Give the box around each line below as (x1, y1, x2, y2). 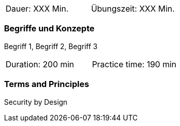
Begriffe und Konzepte (4, 23, 95, 34)
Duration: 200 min (6, 59, 75, 69)
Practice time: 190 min (92, 59, 176, 69)
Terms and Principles (4, 79, 89, 90)
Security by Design (4, 97, 67, 106)
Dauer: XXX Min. (6, 4, 69, 14)
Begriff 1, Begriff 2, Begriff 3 (4, 41, 98, 51)
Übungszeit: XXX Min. (91, 4, 175, 14)
